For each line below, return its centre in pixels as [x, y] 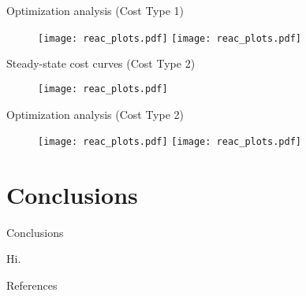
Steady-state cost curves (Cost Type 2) [101, 63]
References [32, 285]
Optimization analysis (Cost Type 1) [95, 10]
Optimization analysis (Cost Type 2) [95, 114]
